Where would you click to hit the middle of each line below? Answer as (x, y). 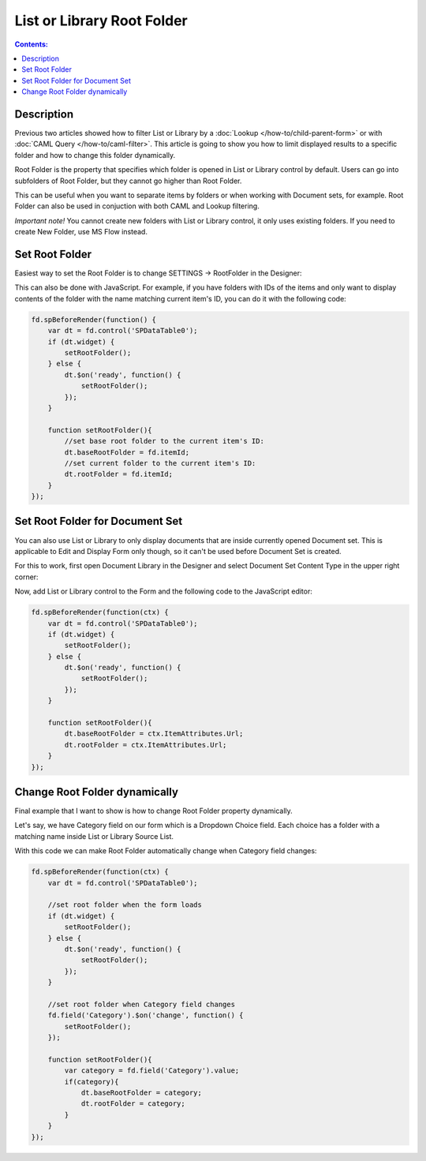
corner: (26, 577)
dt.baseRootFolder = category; (142, 1093)
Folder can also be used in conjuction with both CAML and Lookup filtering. (137, 206)
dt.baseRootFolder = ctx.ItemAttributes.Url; (154, 734)
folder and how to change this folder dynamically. (95, 155)
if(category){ (92, 1082)
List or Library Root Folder (101, 21)
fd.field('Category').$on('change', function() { (146, 1015)
